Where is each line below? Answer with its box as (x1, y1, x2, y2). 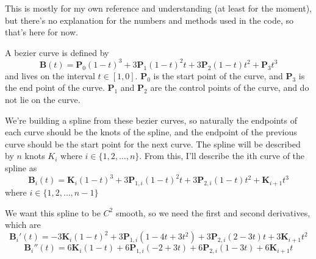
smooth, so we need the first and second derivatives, (115, 206, 311, 219)
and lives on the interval (5, 69, 95, 82)
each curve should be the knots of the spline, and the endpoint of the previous (5, 126, 297, 138)
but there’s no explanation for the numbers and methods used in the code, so (5, 13, 294, 26)
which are (5, 218, 41, 231)
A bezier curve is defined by (5, 46, 109, 59)
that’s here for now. (5, 26, 78, 38)
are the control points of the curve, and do (150, 81, 309, 94)
